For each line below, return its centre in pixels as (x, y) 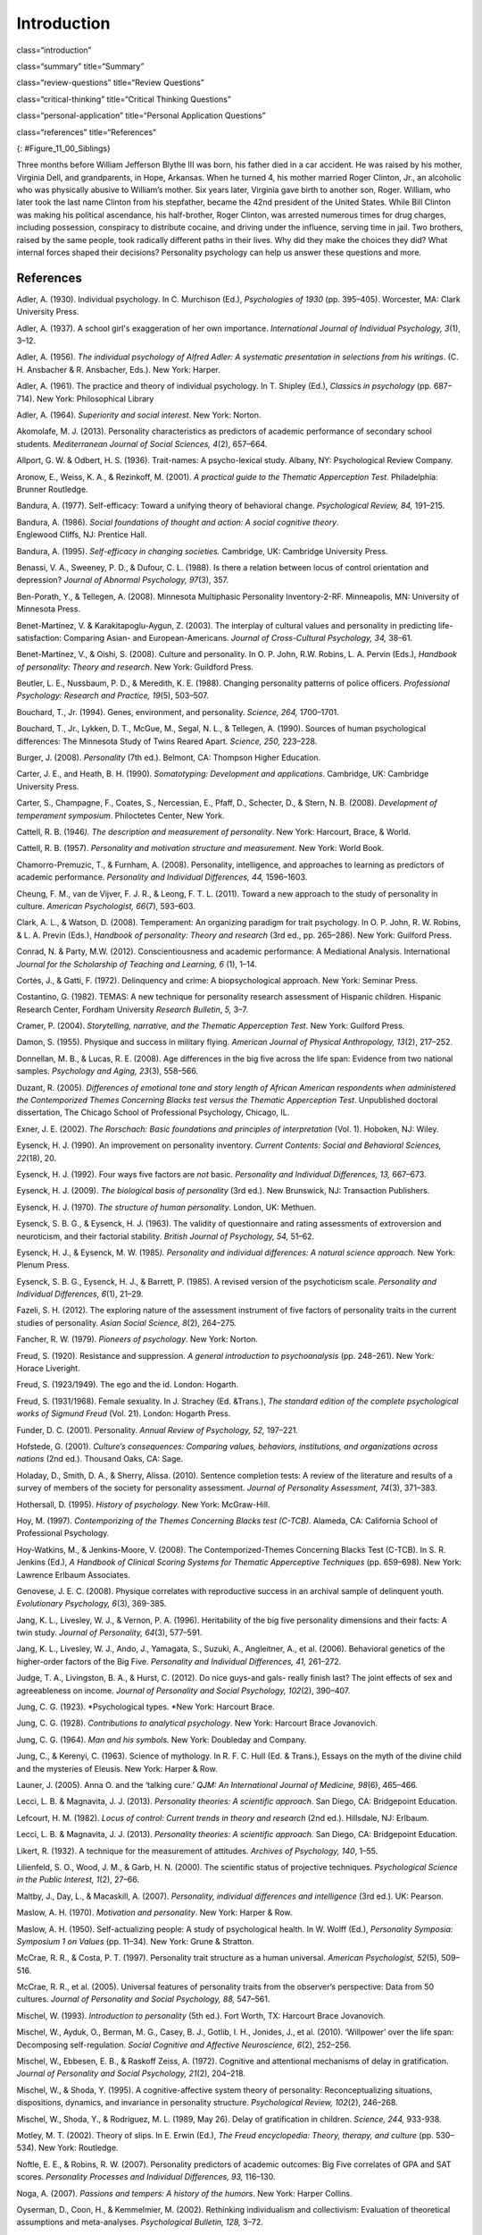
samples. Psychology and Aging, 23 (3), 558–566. (108, 1071)
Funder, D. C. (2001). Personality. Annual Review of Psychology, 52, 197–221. (158, 1430)
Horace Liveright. (48, 1369)
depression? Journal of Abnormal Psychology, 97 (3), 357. (123, 580)
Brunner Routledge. (52, 489)
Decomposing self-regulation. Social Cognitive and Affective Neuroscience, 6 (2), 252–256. (184, 2045)
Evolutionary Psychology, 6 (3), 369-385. (91, 1604)
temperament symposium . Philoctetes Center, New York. (120, 815)
